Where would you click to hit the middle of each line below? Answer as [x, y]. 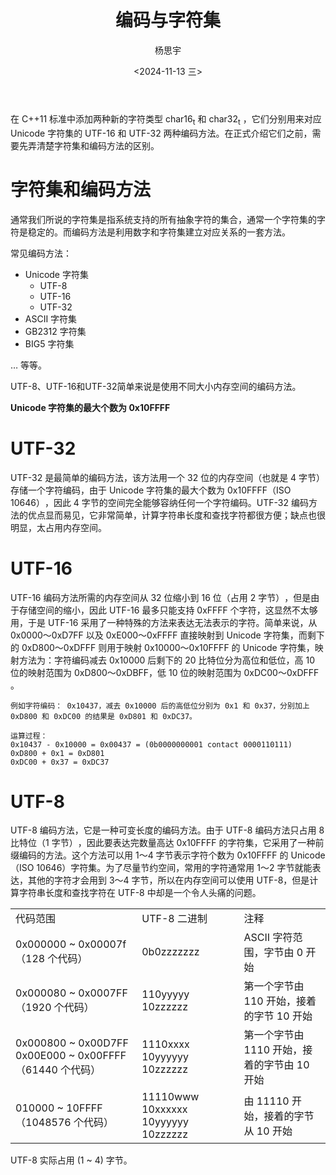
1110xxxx [165, 1044]
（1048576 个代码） [64, 1123]
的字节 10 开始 [278, 1016]
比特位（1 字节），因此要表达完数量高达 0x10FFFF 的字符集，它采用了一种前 [167, 843]
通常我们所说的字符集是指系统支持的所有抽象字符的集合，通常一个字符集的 [163, 219]
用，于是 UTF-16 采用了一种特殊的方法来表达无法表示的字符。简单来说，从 [164, 622]
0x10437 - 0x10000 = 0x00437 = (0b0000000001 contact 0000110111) [151, 744]
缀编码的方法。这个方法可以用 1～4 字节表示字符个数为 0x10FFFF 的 [149, 855]
